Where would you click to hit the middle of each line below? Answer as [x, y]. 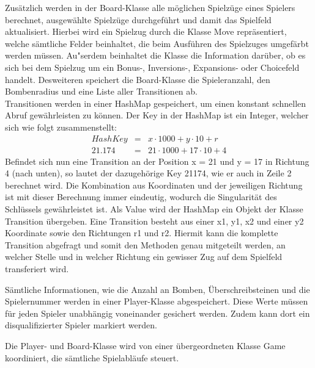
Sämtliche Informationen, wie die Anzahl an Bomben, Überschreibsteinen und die [157, 289]
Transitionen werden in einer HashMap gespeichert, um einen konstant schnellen [156, 103]
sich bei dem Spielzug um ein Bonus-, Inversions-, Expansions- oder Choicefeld [152, 67]
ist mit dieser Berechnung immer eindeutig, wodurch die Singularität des [141, 197]
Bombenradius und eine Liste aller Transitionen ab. [101, 91]
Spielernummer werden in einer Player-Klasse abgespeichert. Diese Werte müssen [157, 301]
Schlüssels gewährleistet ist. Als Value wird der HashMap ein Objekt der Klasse [154, 208]
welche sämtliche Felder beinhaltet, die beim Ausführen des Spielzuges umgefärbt [157, 43]
